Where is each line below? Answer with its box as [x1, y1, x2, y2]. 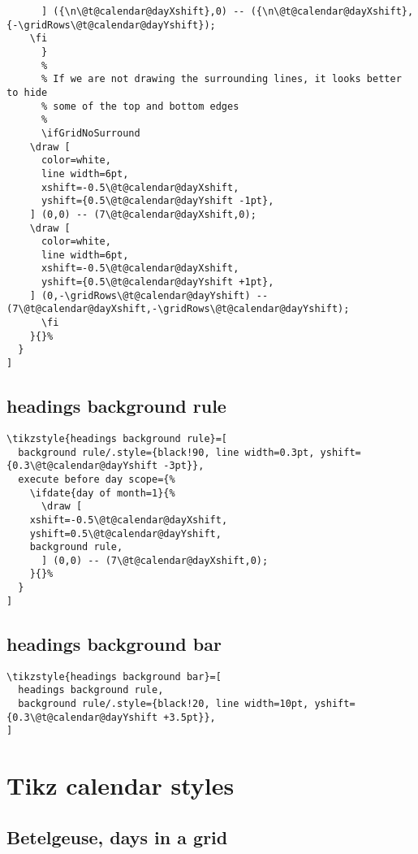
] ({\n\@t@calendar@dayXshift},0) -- [41, 6, 245, 17]
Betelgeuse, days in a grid [6, 824, 228, 849]
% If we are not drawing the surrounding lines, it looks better [41, 73, 402, 85]
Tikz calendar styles [6, 769, 235, 802]
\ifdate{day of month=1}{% [29, 487, 175, 499]
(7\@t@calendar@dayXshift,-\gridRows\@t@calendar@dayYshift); [6, 303, 350, 315]
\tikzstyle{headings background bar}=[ [6, 670, 222, 683]
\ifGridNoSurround [41, 127, 140, 139]
